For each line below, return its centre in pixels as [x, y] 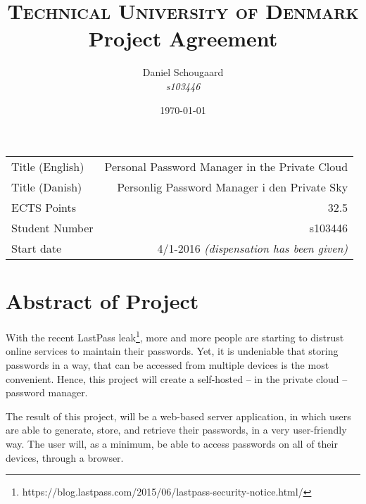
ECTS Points [44, 208]
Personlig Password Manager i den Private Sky [233, 187]
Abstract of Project [102, 301]
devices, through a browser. [65, 457]
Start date [37, 248]
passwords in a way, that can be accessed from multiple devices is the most [168, 365]
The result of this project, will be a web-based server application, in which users [178, 416]
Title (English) [48, 167]
